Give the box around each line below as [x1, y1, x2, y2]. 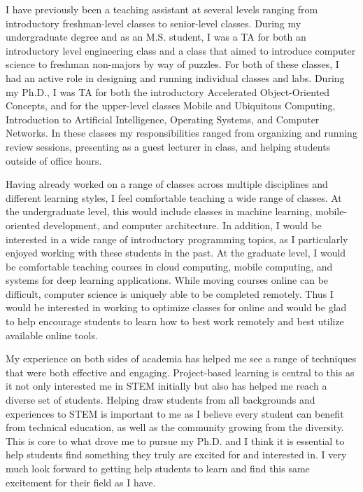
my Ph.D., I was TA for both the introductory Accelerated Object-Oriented [6, 84, 330, 99]
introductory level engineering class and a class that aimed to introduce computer [6, 43, 356, 57]
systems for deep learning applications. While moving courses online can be [6, 273, 329, 287]
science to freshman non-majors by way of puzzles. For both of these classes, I [6, 57, 339, 71]
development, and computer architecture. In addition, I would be [43, 217, 322, 232]
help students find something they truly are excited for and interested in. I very [6, 447, 347, 462]
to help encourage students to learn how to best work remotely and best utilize [6, 314, 344, 329]
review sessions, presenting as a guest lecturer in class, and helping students [6, 139, 331, 153]
